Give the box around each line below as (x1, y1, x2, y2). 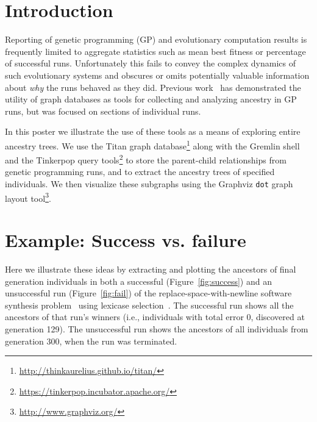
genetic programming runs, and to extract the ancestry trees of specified (5, 165, 275, 178)
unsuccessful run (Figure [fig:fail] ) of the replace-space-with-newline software (5, 287, 292, 299)
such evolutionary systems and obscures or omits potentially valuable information (5, 68, 310, 81)
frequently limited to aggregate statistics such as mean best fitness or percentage (5, 45, 306, 57)
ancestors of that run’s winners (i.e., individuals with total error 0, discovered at (5, 310, 305, 323)
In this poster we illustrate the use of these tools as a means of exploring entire (5, 125, 301, 138)
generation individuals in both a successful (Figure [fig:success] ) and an (5, 274, 272, 287)
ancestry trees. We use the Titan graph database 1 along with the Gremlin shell (5, 137, 300, 152)
